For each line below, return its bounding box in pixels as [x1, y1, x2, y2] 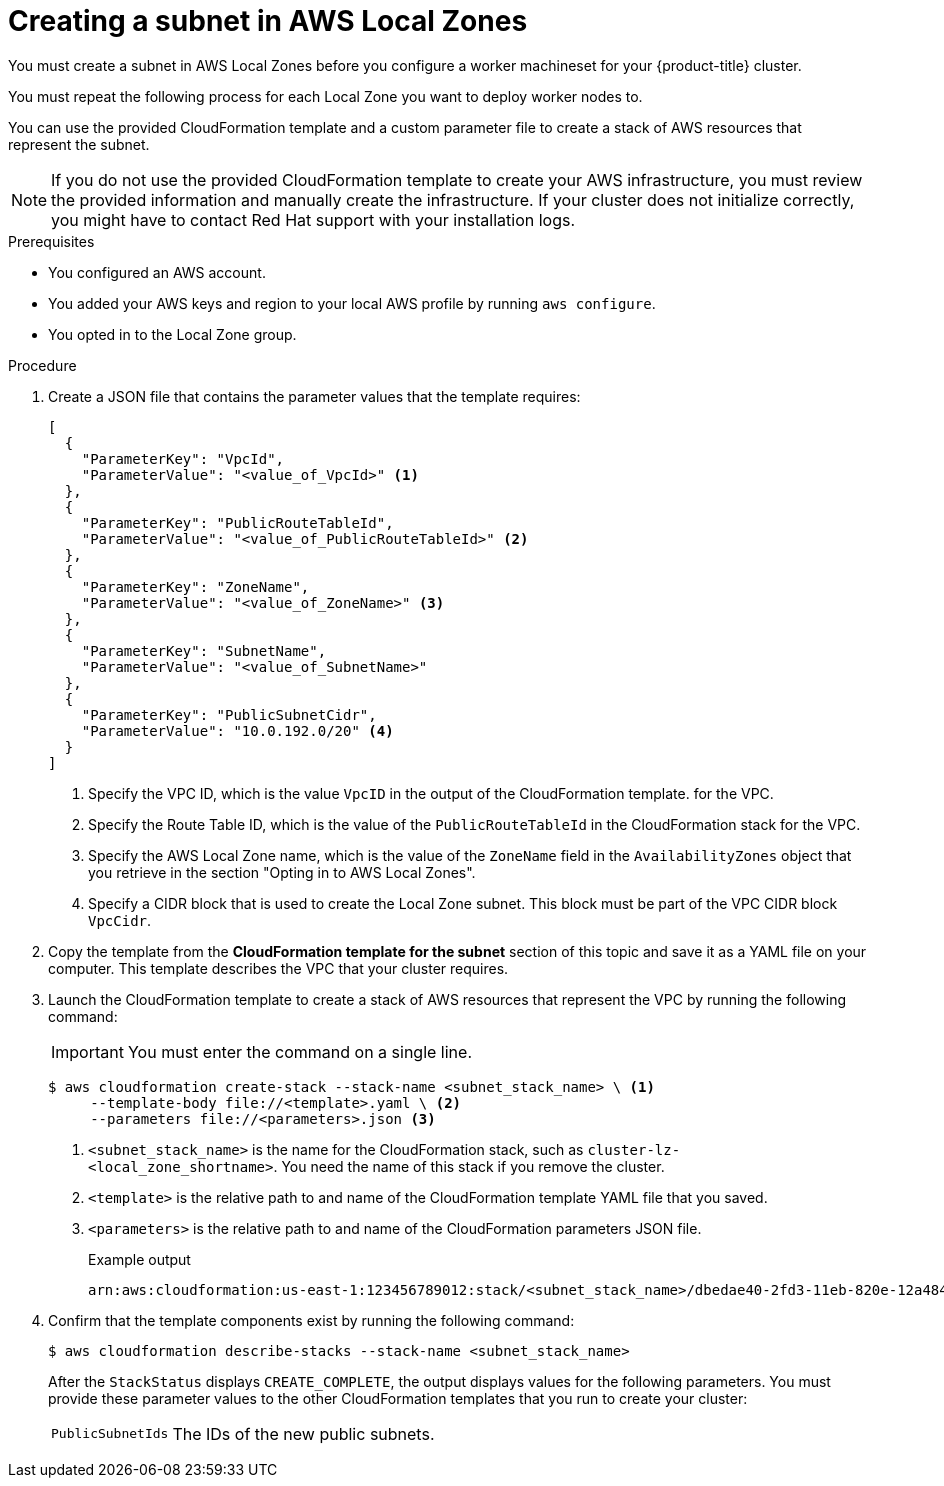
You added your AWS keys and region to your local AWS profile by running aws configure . [48, 294, 656, 312]
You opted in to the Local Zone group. [48, 325, 297, 343]
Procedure [8, 356, 77, 374]
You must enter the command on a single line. [127, 1041, 473, 1062]
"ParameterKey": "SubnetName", [81, 642, 327, 659]
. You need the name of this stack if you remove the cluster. [273, 1157, 665, 1175]
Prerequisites [8, 232, 95, 250]
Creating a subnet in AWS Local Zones [8, 4, 528, 38]
